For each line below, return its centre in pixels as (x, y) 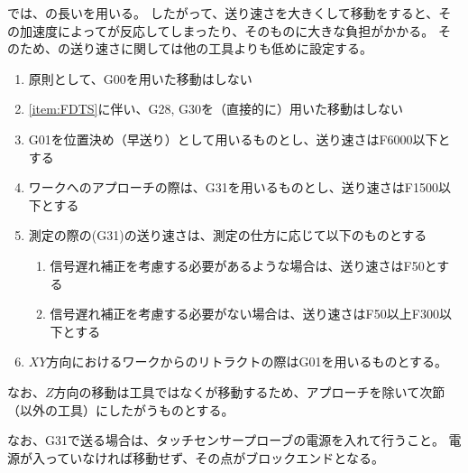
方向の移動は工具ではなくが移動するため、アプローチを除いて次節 (249, 391)
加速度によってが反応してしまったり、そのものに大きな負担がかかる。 (227, 30)
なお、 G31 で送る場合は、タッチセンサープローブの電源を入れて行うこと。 (226, 440)
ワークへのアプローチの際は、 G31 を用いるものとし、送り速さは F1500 (233, 187)
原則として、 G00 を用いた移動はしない (140, 78)
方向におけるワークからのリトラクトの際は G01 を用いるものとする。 (247, 362)
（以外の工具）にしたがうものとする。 (121, 409)
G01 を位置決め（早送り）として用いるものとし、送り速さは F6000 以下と (239, 139)
